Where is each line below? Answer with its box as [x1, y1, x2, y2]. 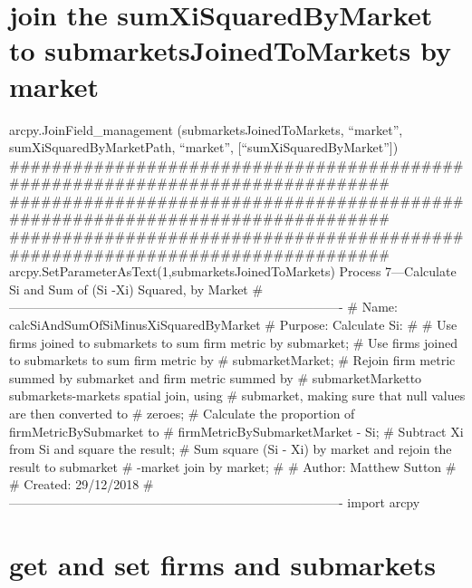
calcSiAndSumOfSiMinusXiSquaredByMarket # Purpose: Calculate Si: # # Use [9, 315, 458, 334]
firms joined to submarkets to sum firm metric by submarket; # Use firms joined [9, 333, 458, 352]
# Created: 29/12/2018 [9, 475, 140, 494]
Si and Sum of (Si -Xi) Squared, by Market [9, 279, 248, 298]
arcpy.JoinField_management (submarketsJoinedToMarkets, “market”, [9, 120, 403, 139]
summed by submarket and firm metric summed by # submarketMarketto [9, 368, 422, 387]
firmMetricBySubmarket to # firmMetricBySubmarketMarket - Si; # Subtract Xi [9, 421, 464, 440]
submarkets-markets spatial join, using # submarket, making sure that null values [9, 386, 466, 405]
